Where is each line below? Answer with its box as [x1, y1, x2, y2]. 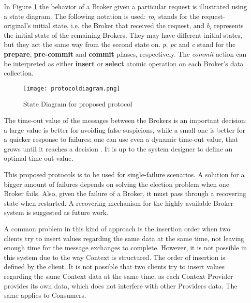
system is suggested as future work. [4, 207, 108, 217]
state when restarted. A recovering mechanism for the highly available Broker [4, 197, 234, 208]
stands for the [158, 11, 199, 21]
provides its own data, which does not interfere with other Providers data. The [4, 280, 237, 290]
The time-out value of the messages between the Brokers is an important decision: [4, 115, 247, 125]
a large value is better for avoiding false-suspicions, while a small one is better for [4, 124, 245, 135]
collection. [4, 68, 34, 78]
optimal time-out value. [4, 153, 74, 163]
